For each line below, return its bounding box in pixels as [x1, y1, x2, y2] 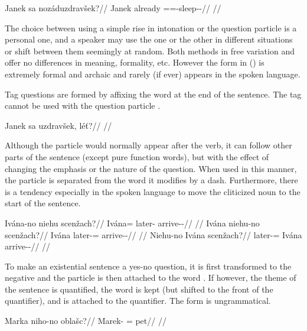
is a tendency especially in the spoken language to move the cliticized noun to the [5, 185, 301, 197]
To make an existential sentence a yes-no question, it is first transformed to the [5, 259, 292, 272]
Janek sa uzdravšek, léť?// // [5, 119, 112, 131]
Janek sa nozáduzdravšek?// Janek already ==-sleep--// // [5, 2, 221, 14]
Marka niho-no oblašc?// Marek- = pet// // [5, 314, 166, 327]
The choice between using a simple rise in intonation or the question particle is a [5, 21, 297, 34]
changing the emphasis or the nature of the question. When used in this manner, [5, 162, 297, 174]
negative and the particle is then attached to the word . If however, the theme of [5, 271, 296, 284]
